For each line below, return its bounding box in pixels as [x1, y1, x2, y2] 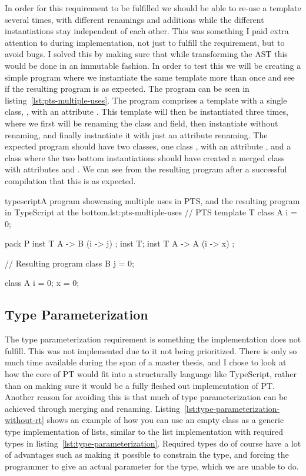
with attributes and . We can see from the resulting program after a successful [5, 163, 287, 175]
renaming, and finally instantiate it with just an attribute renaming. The [5, 128, 268, 141]
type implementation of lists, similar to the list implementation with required [5, 425, 283, 438]
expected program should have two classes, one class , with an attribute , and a [5, 140, 291, 152]
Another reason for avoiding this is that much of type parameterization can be [5, 391, 288, 403]
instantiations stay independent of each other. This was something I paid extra [5, 25, 289, 37]
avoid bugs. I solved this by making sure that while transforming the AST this [5, 48, 288, 60]
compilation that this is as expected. [5, 174, 136, 187]
